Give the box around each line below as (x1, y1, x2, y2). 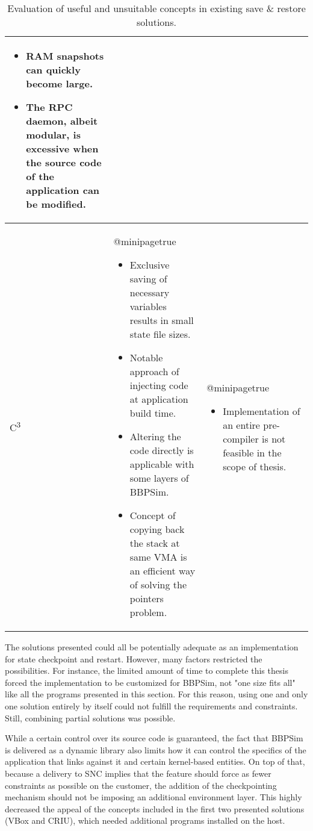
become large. (26, 76, 93, 90)
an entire (223, 417, 260, 432)
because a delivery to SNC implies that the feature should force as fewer (5, 767, 271, 779)
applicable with (129, 457, 194, 471)
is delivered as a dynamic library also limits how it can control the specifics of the (5, 743, 306, 756)
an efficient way (129, 564, 196, 577)
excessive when (26, 142, 99, 155)
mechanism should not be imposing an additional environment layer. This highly (5, 791, 302, 803)
